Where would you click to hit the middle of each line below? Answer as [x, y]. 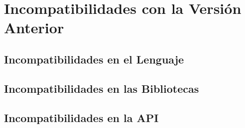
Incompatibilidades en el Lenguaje [94, 59]
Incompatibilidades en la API [81, 117]
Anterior [34, 28]
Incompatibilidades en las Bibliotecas [102, 88]
